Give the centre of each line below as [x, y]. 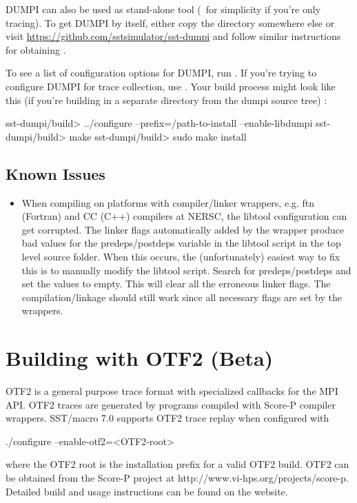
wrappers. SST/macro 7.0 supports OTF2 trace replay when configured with [167, 418]
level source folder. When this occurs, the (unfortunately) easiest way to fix [181, 256]
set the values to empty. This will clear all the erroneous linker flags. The [176, 284]
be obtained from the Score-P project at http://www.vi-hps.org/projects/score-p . [177, 477]
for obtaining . [36, 49]
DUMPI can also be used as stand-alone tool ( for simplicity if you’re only [163, 9]
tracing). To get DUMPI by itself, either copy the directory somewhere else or [170, 22]
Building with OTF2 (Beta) [140, 358]
